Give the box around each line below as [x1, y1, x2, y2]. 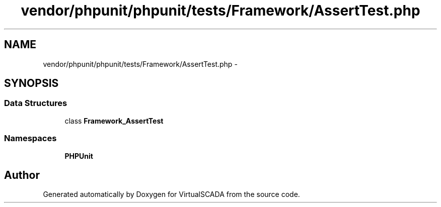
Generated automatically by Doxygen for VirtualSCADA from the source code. [43, 190, 300, 199]
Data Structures [4, 98, 67, 109]
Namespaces [4, 133, 57, 144]
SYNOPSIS [4, 77, 59, 90]
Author [4, 168, 40, 181]
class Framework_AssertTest [64, 116, 164, 125]
